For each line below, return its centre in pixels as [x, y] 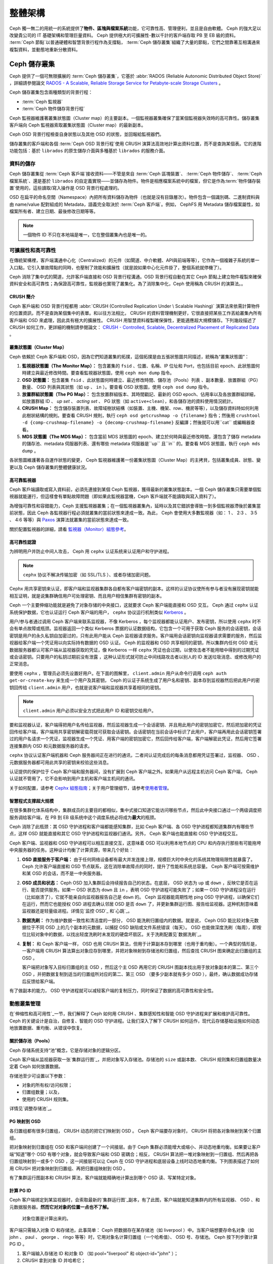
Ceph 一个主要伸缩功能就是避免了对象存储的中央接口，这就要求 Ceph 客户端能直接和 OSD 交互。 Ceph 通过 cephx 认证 [134, 605]
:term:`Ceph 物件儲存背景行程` [54, 109]
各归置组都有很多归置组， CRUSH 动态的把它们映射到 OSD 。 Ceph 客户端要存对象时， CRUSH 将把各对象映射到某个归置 [135, 1131]
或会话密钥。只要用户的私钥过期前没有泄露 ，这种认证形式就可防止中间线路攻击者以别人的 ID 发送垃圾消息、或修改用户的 [135, 657]
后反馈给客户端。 [40, 981]
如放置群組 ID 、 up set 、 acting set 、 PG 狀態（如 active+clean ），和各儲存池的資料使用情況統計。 [129, 401]
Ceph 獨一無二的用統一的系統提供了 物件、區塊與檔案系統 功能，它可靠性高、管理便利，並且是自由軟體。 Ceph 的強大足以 [135, 28]
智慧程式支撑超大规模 [32, 801]
